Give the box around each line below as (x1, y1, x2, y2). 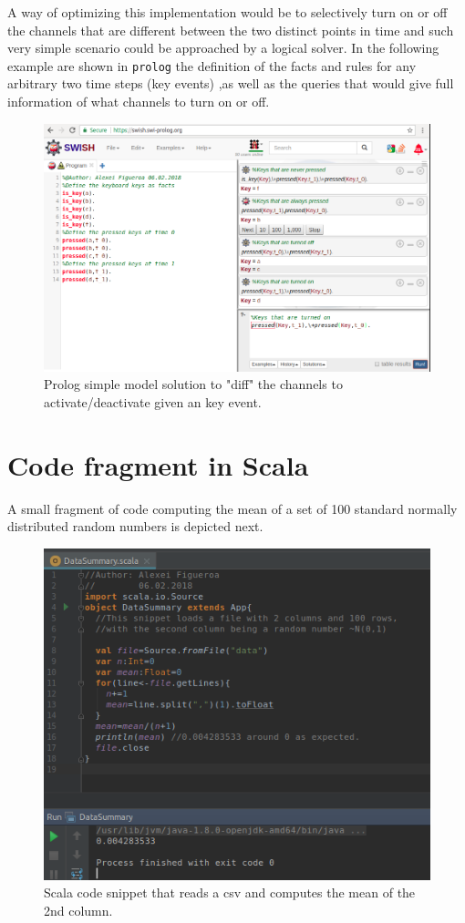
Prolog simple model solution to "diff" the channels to (44, 374, 343, 394)
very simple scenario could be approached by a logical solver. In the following (7, 38, 439, 57)
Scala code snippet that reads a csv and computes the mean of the (44, 883, 416, 902)
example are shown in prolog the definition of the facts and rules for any (7, 56, 417, 75)
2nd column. (44, 901, 113, 919)
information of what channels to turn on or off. (7, 92, 270, 111)
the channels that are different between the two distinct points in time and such (7, 20, 454, 39)
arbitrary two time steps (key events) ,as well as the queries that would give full (7, 74, 454, 93)
